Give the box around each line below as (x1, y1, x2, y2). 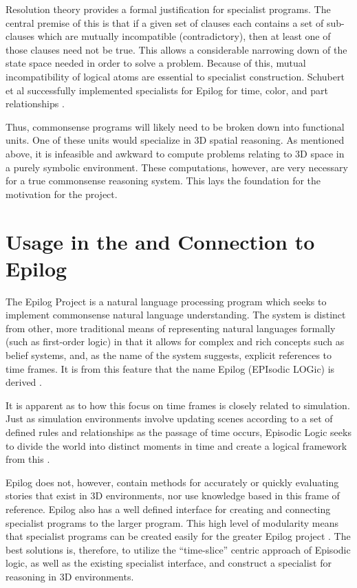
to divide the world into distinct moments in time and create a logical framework (6, 438, 347, 453)
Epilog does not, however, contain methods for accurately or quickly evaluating (6, 475, 339, 489)
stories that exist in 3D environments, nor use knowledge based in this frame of (6, 488, 340, 503)
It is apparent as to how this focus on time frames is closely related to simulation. (6, 398, 350, 412)
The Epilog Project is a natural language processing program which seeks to (6, 294, 327, 308)
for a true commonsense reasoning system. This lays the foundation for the (6, 173, 321, 188)
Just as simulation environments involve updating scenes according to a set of (6, 411, 333, 426)
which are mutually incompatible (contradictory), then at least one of (37, 29, 331, 43)
